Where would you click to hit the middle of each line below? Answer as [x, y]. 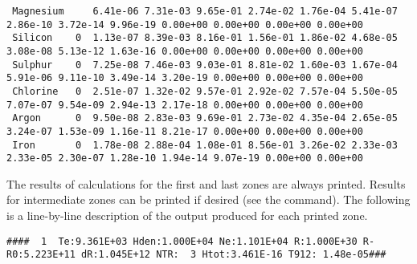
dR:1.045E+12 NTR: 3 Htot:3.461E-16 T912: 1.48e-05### [234, 255]
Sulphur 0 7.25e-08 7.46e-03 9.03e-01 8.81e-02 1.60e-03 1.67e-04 [205, 65]
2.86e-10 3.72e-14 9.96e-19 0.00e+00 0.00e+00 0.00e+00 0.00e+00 [185, 24]
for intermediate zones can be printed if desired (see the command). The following [208, 199]
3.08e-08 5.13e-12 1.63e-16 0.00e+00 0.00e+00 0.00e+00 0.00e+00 [185, 51]
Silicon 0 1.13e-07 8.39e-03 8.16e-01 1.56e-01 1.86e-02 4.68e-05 [205, 38]
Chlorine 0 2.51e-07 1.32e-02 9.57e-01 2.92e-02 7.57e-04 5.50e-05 [205, 91]
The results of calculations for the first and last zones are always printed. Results [206, 183]
